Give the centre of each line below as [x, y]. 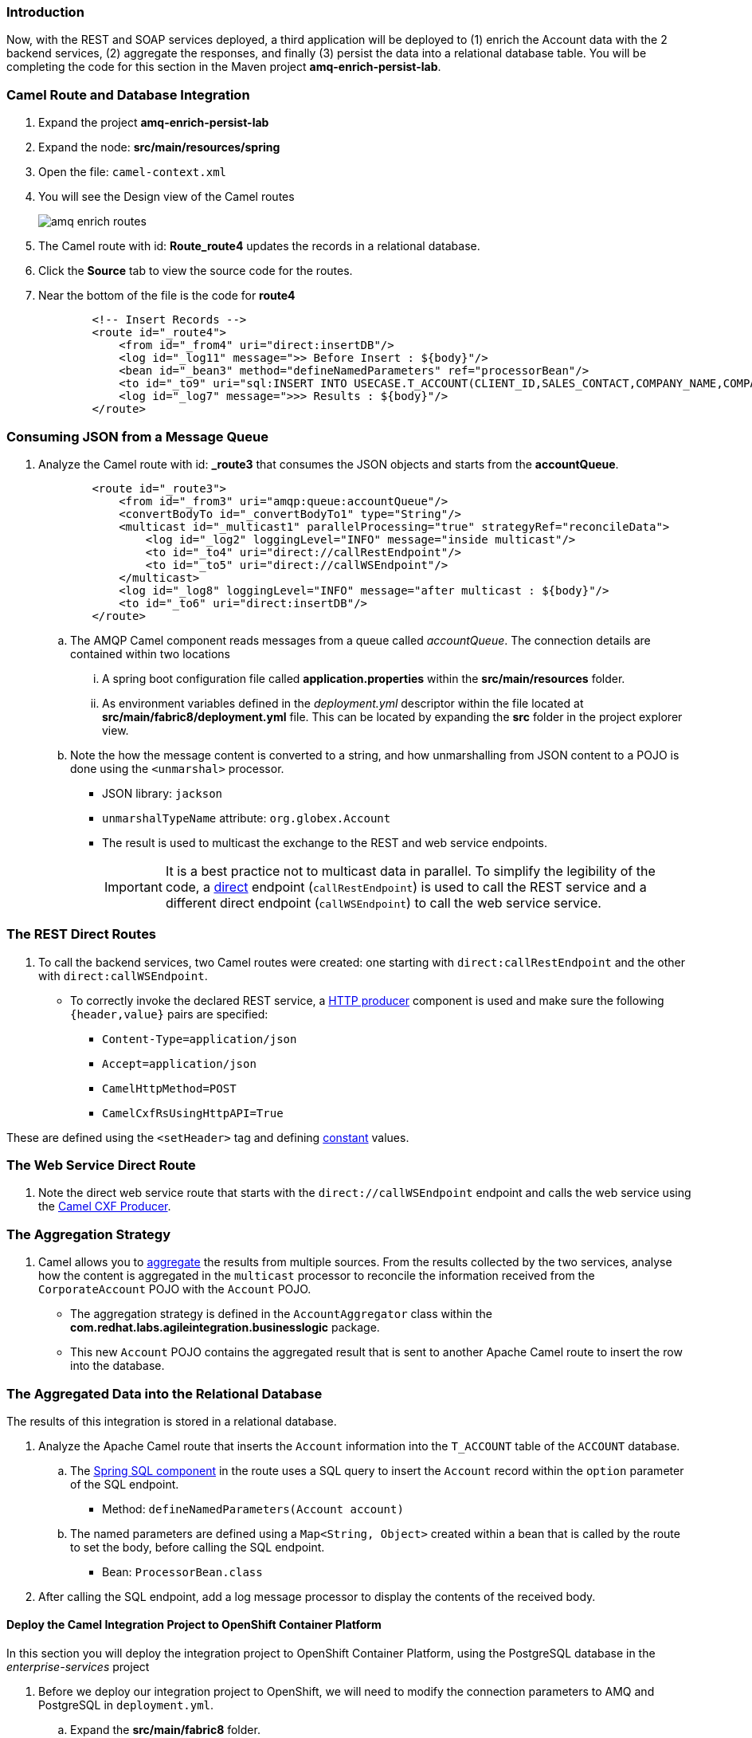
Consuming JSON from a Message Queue [137, 436]
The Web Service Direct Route [101, 1165]
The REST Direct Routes [82, 934]
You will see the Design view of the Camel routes [166, 197]
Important [133, 887]
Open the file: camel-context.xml [132, 172]
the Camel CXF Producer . [105, 1206]
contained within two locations [150, 653]
